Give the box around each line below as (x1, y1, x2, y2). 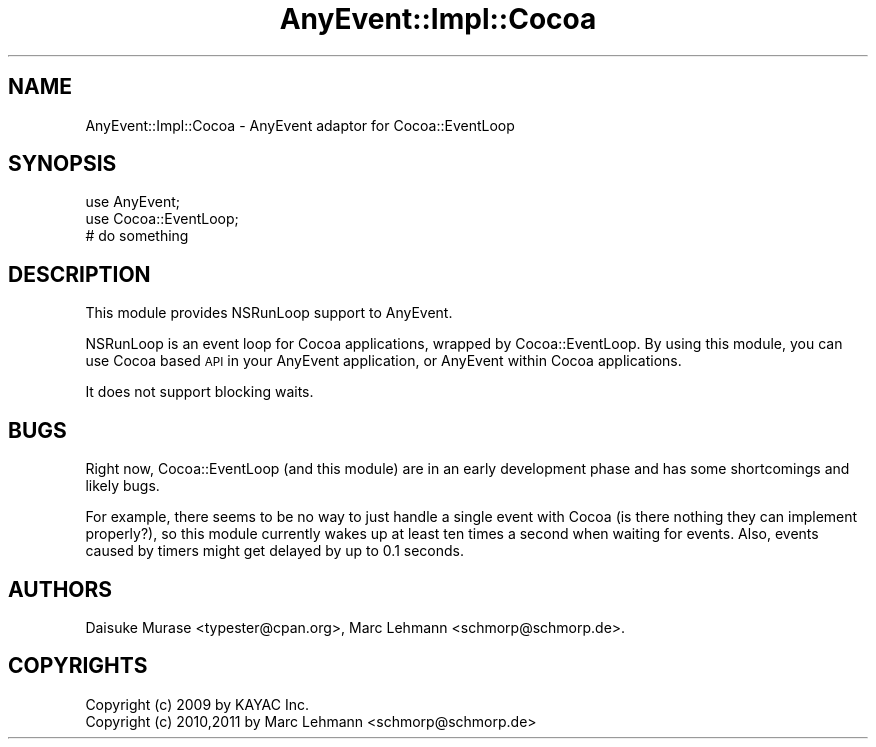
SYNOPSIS (8, 151, 117, 177)
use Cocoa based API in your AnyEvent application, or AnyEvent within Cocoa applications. (85, 352, 682, 370)
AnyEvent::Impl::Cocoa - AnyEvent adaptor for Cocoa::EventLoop (85, 116, 515, 134)
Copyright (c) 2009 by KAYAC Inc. (85, 695, 310, 713)
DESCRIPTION (8, 261, 151, 287)
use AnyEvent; (85, 193, 181, 211)
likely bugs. (85, 477, 160, 495)
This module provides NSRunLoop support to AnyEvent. (85, 304, 453, 322)
